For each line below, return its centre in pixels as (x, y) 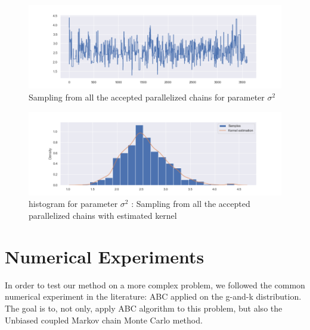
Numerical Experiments (105, 256)
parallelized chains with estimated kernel (103, 216)
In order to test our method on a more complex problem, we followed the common (155, 285)
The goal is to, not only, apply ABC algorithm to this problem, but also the (144, 308)
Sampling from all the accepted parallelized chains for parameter (147, 97)
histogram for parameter (73, 204)
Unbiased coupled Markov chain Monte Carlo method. (104, 320)
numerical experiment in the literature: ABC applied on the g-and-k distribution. (153, 296)
